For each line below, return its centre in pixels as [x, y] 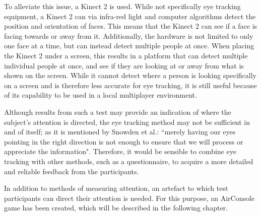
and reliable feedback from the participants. [72, 171]
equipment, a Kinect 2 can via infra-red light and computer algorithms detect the [130, 16]
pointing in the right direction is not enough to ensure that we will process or [124, 141]
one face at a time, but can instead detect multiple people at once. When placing [129, 46]
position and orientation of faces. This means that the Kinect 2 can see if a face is [131, 26]
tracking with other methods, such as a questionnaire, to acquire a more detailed [129, 161]
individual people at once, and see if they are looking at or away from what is [124, 65]
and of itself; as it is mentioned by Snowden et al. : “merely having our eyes [120, 132]
